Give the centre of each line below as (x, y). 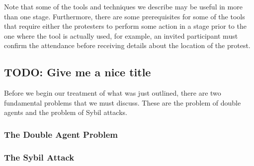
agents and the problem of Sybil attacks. (66, 112)
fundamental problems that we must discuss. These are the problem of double (123, 102)
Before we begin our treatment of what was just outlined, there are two (113, 93)
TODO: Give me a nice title (78, 72)
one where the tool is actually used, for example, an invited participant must (121, 35)
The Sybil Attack (39, 157)
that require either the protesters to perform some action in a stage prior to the (125, 26)
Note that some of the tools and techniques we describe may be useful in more (123, 6)
